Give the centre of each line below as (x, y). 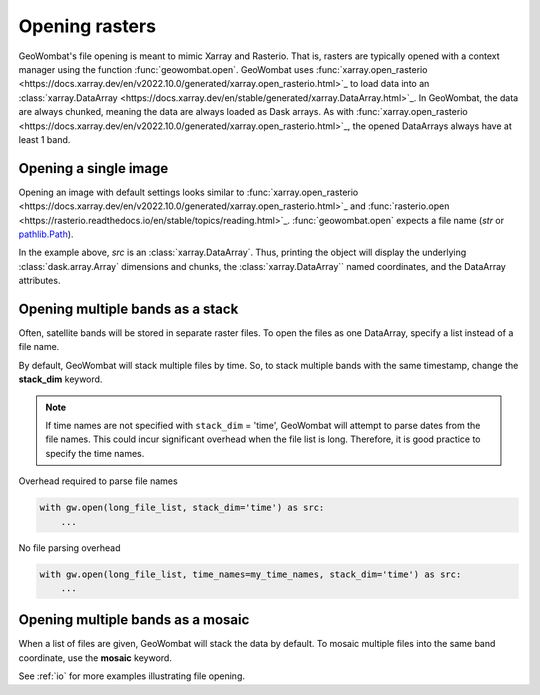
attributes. (39, 281)
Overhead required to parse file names (98, 481)
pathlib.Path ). (46, 234)
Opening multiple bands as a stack (128, 308)
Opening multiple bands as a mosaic (134, 620)
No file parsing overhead (69, 547)
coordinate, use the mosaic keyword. (95, 657)
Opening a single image (93, 168)
